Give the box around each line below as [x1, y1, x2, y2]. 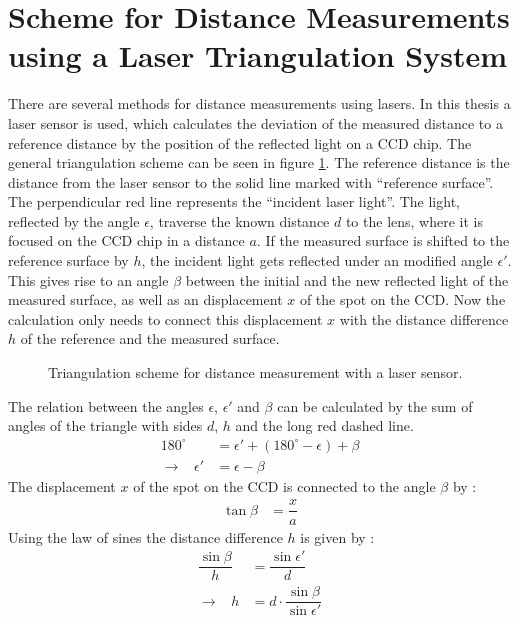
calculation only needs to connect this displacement [8, 308, 323, 329]
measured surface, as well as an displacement [8, 289, 283, 310]
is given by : [300, 526, 375, 547]
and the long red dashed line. [235, 415, 414, 436]
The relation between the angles [8, 395, 204, 416]
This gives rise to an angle [8, 269, 169, 290]
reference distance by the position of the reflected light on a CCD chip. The [8, 132, 472, 153]
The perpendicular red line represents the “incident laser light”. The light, [8, 191, 460, 212]
